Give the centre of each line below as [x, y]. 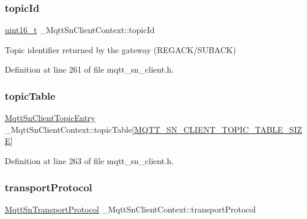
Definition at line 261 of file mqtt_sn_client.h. [89, 69]
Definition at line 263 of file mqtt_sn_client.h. [89, 161]
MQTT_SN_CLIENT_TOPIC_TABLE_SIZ [218, 129]
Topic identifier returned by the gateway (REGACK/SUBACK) [120, 49]
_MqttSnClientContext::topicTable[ [70, 129]
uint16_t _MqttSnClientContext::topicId [80, 30]
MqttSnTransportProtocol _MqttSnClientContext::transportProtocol [130, 209]
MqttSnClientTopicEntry [50, 118]
